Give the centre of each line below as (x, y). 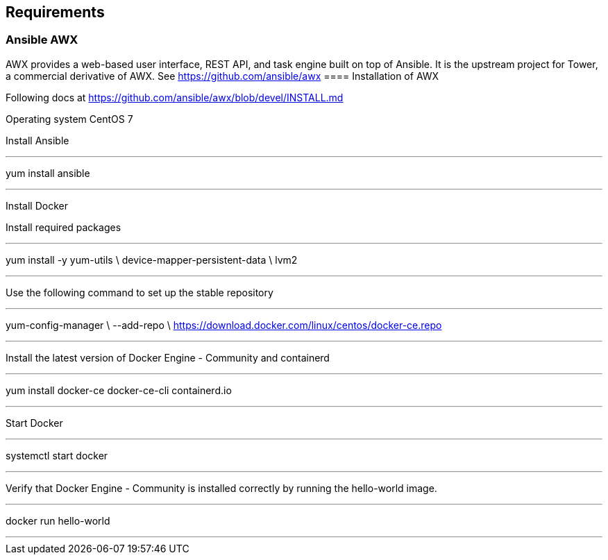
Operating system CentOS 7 (69, 119)
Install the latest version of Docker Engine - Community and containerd (168, 357)
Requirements (55, 12)
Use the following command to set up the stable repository (140, 292)
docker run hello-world (58, 520)
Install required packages (64, 227)
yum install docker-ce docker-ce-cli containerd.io (119, 390)
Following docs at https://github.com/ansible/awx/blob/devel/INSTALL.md (175, 97)
